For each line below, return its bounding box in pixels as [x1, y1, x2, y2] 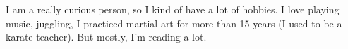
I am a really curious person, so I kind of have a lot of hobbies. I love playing [6, 2, 340, 16]
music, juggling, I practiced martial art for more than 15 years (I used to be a [6, 15, 342, 30]
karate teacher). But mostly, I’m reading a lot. [6, 29, 207, 44]
